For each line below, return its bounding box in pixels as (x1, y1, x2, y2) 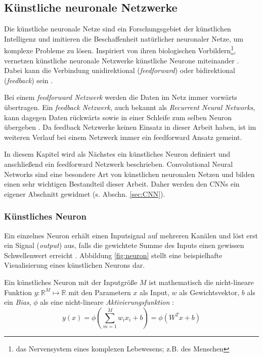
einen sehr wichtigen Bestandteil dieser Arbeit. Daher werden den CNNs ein (4, 178, 240, 189)
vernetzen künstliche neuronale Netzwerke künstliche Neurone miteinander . (4, 55, 239, 65)
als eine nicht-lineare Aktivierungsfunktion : (40, 297, 174, 307)
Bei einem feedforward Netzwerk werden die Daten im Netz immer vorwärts (4, 92, 237, 102)
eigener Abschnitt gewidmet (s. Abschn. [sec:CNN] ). (4, 188, 165, 199)
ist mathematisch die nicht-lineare (149, 276, 254, 287)
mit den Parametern (68, 287, 131, 297)
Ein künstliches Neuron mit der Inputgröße (4, 276, 138, 287)
